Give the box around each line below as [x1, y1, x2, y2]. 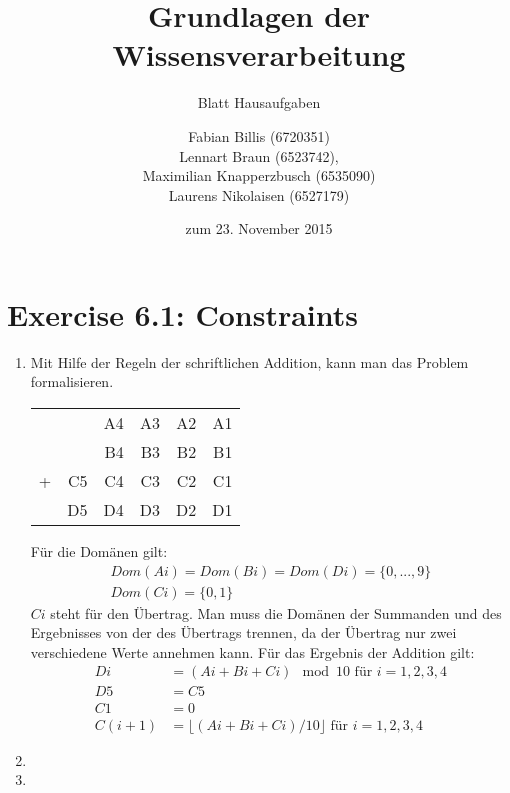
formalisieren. [30, 371, 114, 392]
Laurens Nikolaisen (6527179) [168, 184, 350, 205]
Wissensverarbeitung [112, 34, 406, 75]
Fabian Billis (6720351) [188, 125, 330, 146]
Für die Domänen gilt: [30, 541, 168, 561]
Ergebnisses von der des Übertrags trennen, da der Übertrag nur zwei [30, 622, 457, 643]
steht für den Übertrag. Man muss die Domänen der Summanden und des [50, 602, 502, 623]
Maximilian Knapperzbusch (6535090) [142, 165, 376, 186]
